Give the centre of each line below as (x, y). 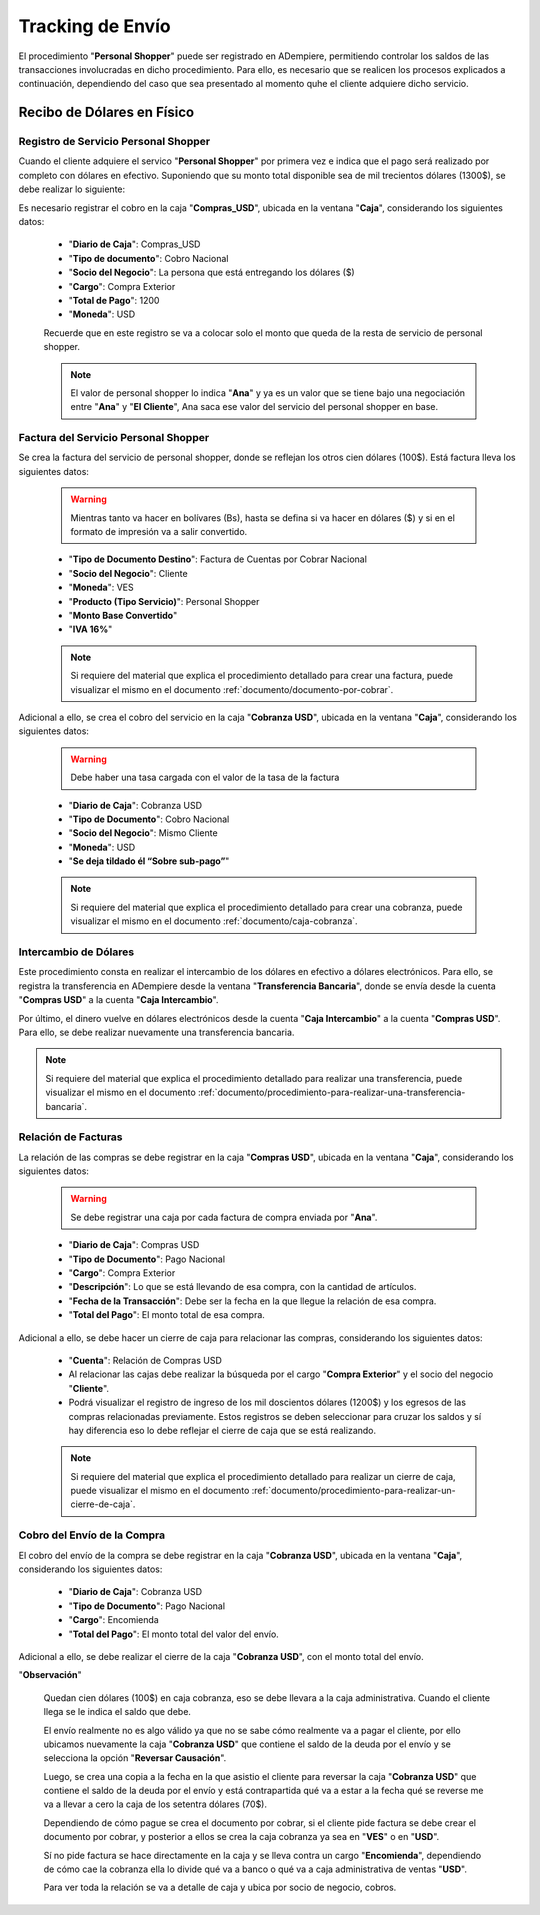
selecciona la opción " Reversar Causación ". (135, 1758)
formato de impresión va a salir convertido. (159, 532)
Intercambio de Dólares (76, 952)
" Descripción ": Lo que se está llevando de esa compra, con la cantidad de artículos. (242, 1287)
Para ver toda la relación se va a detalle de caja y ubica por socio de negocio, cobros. (220, 1887)
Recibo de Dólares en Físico (106, 112)
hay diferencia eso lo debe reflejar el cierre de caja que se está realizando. (222, 1430)
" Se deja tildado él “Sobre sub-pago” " (149, 861)
